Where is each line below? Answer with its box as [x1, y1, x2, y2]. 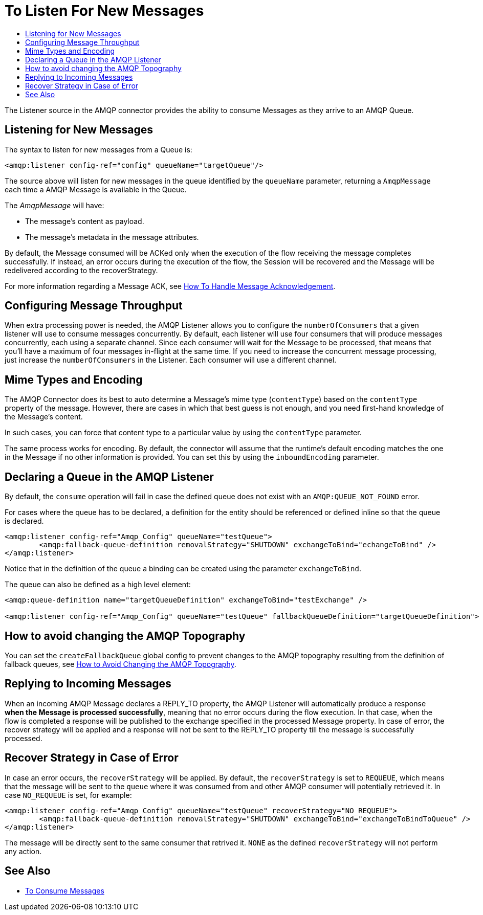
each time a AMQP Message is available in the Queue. [5, 185, 187, 194]
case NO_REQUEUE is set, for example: [5, 790, 132, 799]
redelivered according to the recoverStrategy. [5, 265, 158, 275]
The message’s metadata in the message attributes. [25, 232, 199, 241]
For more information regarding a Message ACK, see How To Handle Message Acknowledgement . [5, 281, 336, 291]
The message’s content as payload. [25, 216, 144, 226]
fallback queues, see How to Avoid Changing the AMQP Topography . [5, 659, 236, 668]
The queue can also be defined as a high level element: [5, 580, 191, 589]
